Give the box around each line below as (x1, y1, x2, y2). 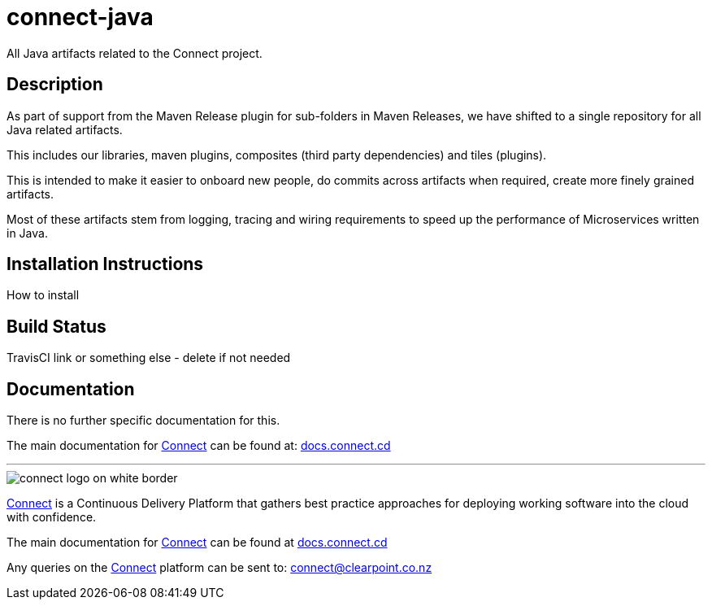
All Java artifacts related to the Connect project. (7, 46, 263, 60)
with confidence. (7, 510, 97, 525)
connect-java (7, 3, 154, 31)
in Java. (7, 225, 48, 240)
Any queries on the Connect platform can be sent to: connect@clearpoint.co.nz (7, 560, 432, 575)
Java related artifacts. (7, 122, 123, 137)
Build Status (7, 316, 106, 337)
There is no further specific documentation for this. (7, 413, 280, 428)
